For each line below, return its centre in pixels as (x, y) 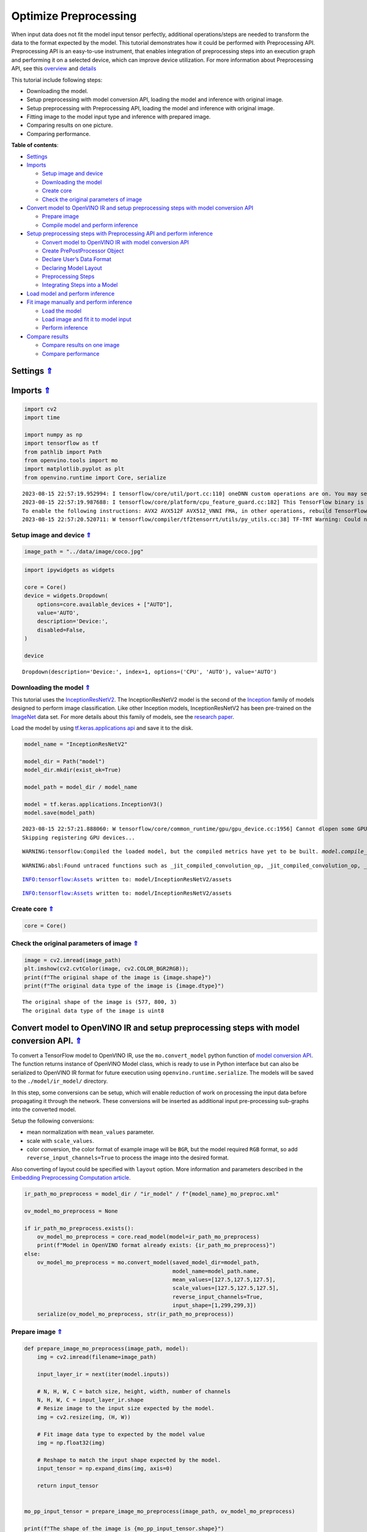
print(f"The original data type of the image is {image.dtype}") (124, 986)
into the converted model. (44, 1110)
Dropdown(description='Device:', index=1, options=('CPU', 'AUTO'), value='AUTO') (150, 672)
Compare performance (71, 354)
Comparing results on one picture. (70, 125)
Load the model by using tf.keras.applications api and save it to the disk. (102, 728)
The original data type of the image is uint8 (93, 1011)
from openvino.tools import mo (71, 460)
